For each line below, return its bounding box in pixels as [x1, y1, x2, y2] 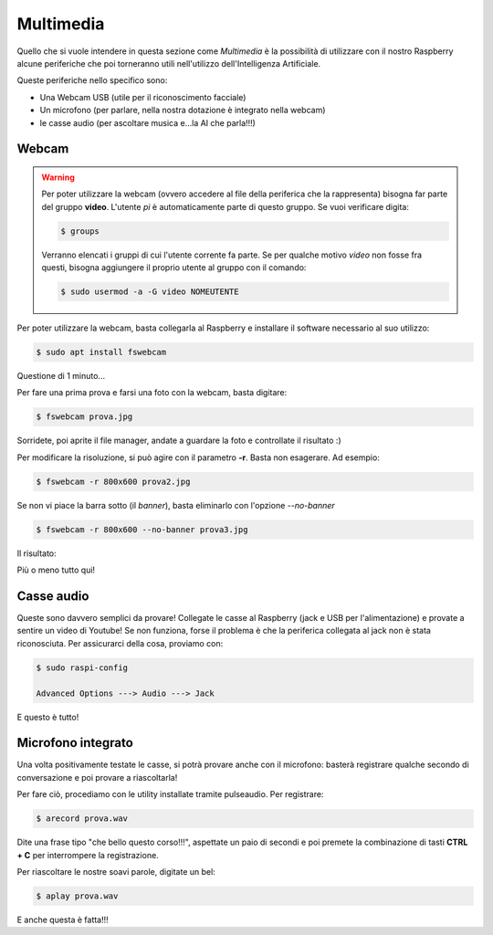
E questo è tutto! [16, 711, 79, 722]
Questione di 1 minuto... [16, 370, 105, 381]
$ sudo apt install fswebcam [36, 347, 167, 357]
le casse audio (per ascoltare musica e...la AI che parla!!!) [39, 117, 256, 128]
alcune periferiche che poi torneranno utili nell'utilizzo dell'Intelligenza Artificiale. [16, 58, 321, 68]
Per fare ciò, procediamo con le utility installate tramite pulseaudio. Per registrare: [16, 789, 324, 800]
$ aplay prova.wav [36, 890, 119, 901]
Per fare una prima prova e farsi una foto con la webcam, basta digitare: [16, 387, 288, 398]
